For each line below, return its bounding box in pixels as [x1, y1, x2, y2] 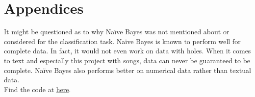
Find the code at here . [4, 84, 71, 94]
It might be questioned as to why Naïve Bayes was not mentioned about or [4, 26, 229, 37]
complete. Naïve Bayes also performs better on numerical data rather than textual [4, 65, 251, 75]
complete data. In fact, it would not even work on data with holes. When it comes [4, 46, 251, 56]
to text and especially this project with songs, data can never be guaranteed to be [4, 55, 251, 65]
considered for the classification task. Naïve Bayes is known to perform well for [4, 36, 241, 46]
